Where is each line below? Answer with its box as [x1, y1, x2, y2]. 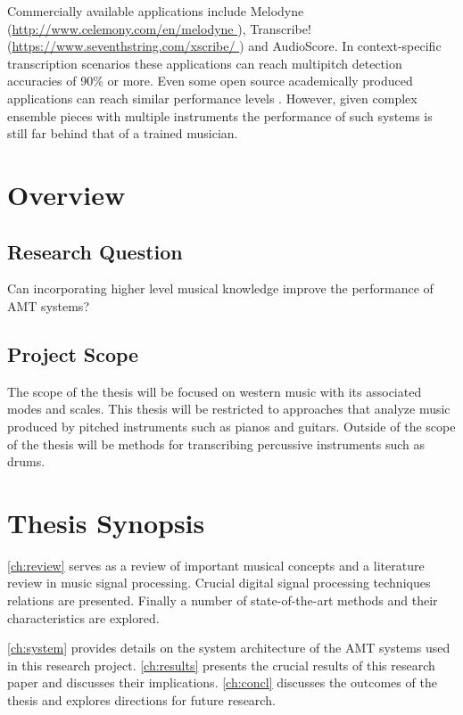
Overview [7, 176, 126, 212]
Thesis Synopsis [7, 504, 205, 540]
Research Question [7, 237, 183, 265]
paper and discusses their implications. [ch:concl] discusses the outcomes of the [7, 673, 437, 692]
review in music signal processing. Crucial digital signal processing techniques [7, 573, 431, 592]
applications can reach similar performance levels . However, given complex [7, 88, 418, 107]
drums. [7, 452, 45, 471]
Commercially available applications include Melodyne [7, 2, 304, 20]
